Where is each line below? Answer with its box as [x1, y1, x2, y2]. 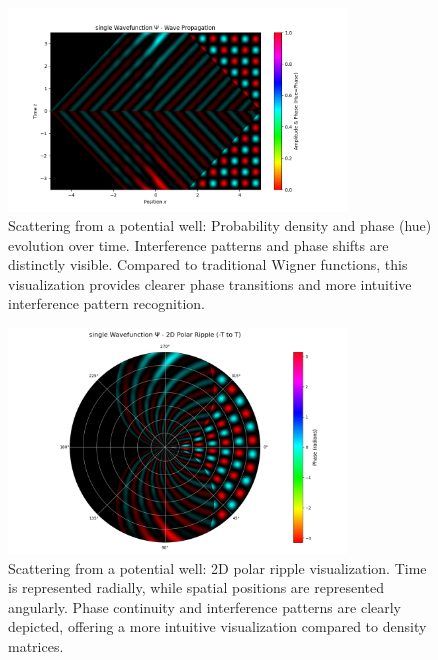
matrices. [8, 635, 64, 656]
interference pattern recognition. [8, 293, 205, 314]
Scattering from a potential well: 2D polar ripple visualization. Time [8, 557, 427, 578]
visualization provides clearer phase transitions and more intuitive [8, 273, 412, 294]
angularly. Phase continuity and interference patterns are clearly [8, 596, 402, 617]
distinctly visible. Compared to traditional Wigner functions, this [8, 254, 408, 275]
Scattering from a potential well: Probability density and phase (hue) [8, 215, 432, 236]
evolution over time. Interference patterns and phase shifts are [8, 234, 389, 255]
